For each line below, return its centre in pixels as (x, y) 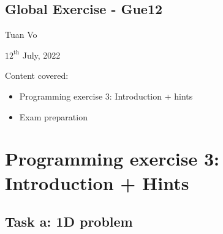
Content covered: (37, 75)
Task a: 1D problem (69, 221)
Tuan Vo (21, 35)
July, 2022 (41, 55)
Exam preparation (53, 116)
